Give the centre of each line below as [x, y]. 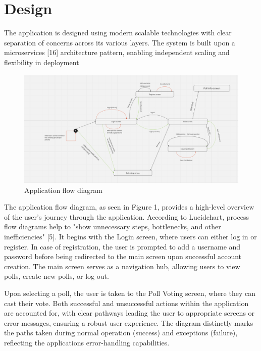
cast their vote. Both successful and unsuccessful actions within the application [126, 303]
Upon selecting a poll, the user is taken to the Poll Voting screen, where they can [130, 293]
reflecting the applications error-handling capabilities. [87, 342]
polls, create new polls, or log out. [57, 276]
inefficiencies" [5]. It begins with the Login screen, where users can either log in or [130, 236]
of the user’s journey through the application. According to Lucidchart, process [126, 216]
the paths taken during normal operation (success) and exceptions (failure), [121, 333]
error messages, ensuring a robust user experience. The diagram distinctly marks [129, 322]
